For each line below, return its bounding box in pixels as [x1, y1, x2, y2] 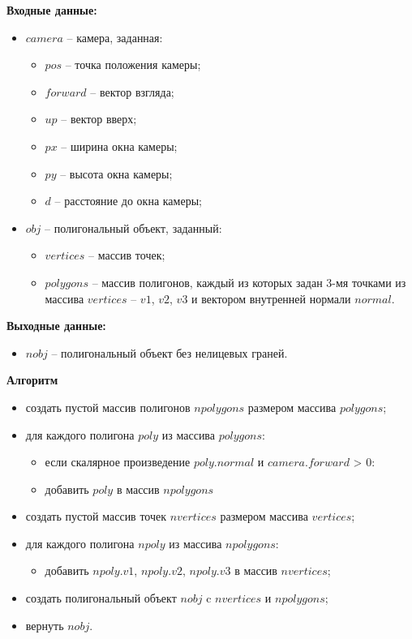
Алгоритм [6, 371, 58, 388]
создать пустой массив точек [25, 508, 167, 525]
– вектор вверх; [61, 110, 137, 127]
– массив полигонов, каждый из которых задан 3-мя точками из [92, 273, 406, 290]
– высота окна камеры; [60, 165, 173, 182]
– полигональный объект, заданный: [45, 219, 222, 236]
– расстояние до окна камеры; [54, 192, 202, 209]
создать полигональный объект [25, 590, 177, 607]
